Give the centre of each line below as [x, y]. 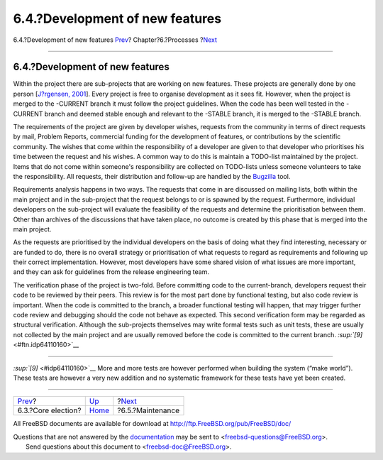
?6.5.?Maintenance [149, 410]
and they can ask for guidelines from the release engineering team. [111, 272]
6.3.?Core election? [49, 410]
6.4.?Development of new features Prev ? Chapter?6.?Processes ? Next [115, 40]
